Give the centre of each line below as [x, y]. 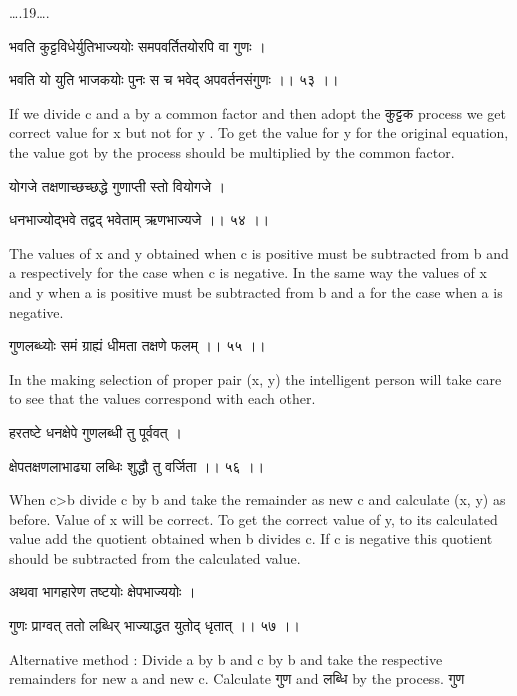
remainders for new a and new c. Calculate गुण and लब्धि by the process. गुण [237, 678]
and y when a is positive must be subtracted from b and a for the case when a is [256, 291]
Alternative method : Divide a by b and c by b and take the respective [226, 658]
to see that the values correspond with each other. [162, 398]
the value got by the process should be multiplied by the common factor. [232, 151]
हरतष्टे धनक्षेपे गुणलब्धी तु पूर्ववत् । [95, 431]
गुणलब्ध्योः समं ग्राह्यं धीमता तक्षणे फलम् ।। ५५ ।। [137, 345]
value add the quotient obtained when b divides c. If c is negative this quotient [251, 538]
